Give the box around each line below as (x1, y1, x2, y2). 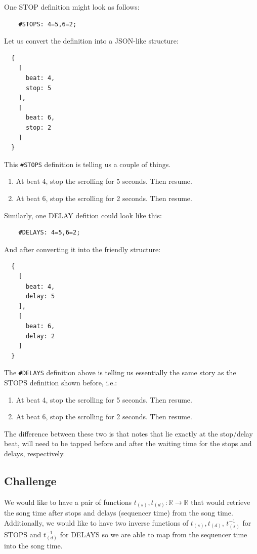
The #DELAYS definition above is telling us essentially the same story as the (4, 367, 236, 378)
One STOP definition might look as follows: (4, 2, 140, 12)
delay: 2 (25, 332, 55, 340)
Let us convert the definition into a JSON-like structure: (4, 35, 179, 46)
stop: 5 (25, 84, 52, 92)
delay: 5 (25, 293, 55, 300)
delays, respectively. (4, 448, 65, 458)
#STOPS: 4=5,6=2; (18, 20, 77, 28)
